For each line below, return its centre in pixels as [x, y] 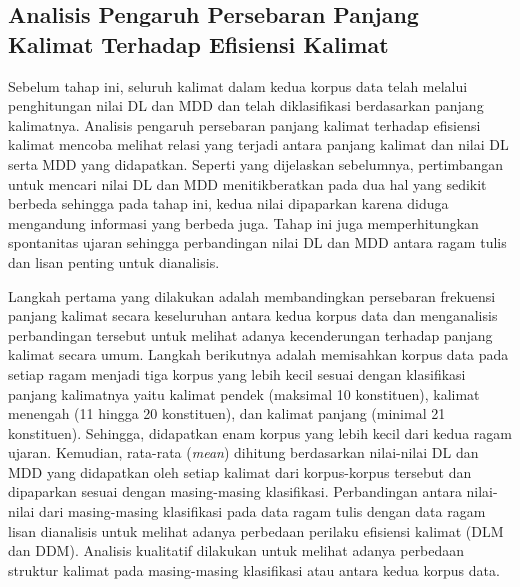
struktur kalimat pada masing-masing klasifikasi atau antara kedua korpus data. [254, 569]
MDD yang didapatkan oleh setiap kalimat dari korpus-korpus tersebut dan [240, 471]
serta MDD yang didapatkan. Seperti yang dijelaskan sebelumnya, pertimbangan [256, 163]
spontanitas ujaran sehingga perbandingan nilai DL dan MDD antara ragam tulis [257, 242]
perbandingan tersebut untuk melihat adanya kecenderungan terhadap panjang [250, 334]
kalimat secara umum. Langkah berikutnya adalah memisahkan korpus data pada [258, 354]
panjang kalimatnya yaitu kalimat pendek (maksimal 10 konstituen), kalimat [244, 393]
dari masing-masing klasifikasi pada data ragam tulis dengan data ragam [262, 511]
